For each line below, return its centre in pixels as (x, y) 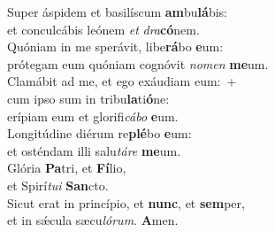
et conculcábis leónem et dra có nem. (103, 29)
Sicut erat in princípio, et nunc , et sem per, (126, 202)
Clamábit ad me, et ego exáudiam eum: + (122, 81)
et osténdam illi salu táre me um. (94, 150)
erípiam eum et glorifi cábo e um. (93, 116)
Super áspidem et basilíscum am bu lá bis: (117, 12)
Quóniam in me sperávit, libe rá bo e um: (115, 46)
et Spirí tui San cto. (58, 185)
